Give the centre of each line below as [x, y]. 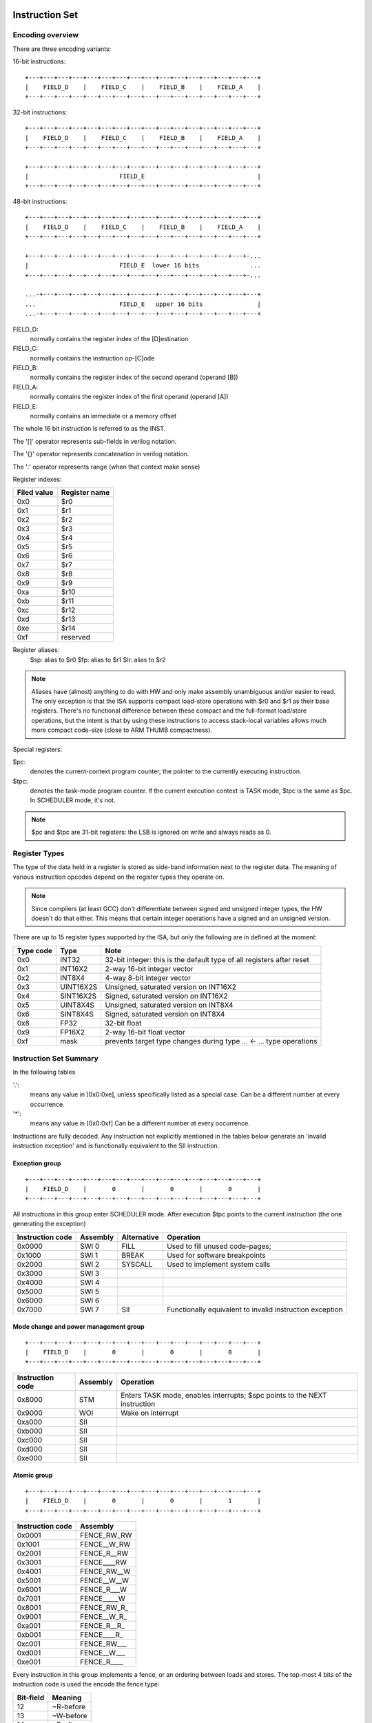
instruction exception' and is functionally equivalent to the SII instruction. [116, 1146]
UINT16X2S [79, 987]
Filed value [35, 493]
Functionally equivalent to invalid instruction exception [255, 1309]
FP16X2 [72, 1032]
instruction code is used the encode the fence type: [86, 1684]
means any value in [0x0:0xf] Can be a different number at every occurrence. [140, 1123]
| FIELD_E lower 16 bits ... [143, 266]
